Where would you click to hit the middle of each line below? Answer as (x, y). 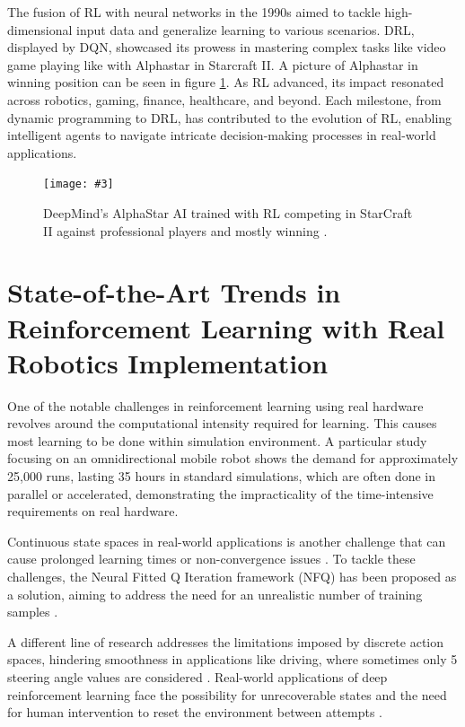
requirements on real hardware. (93, 511)
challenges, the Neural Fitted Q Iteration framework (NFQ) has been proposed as (232, 577)
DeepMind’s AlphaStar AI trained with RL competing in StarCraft (228, 213)
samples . (33, 612)
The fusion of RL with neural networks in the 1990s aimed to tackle (194, 12)
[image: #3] (79, 184)
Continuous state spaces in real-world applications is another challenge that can (227, 541)
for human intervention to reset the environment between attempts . (195, 712)
